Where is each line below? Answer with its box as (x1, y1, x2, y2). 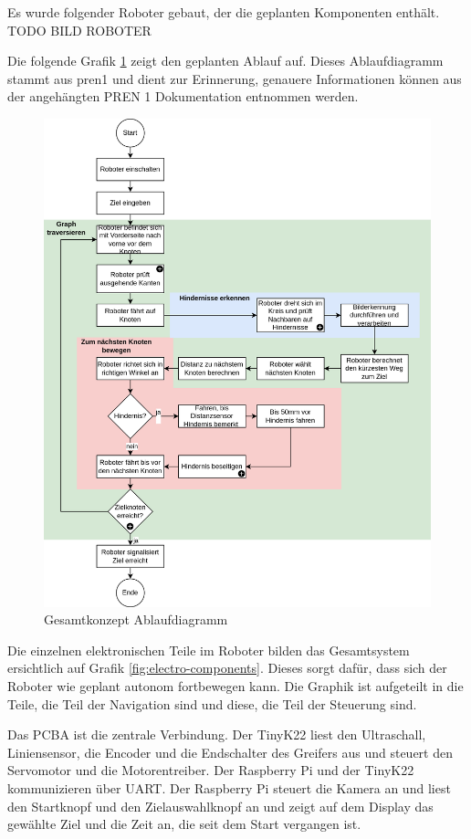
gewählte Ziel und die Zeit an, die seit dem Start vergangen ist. (7, 814, 361, 834)
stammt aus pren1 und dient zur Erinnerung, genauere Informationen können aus (7, 68, 462, 88)
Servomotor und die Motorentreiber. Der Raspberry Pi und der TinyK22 (7, 760, 414, 780)
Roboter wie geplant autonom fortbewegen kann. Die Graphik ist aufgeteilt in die (7, 676, 464, 696)
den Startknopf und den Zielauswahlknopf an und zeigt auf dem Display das (7, 796, 434, 815)
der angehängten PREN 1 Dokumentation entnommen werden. (7, 87, 359, 106)
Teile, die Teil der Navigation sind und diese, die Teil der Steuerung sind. (7, 694, 417, 713)
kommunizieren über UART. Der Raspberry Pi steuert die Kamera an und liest (7, 779, 451, 797)
